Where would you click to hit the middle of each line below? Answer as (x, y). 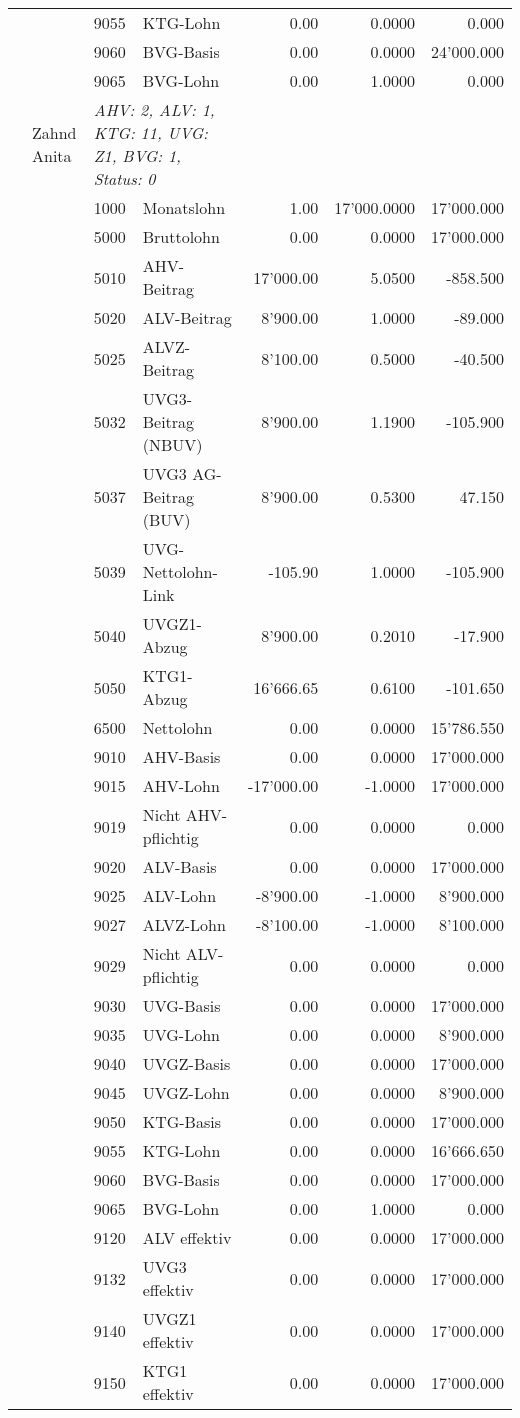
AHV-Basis (181, 756)
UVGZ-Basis (186, 1063)
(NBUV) (172, 444)
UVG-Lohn (181, 1034)
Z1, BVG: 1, (137, 155)
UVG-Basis (181, 1005)
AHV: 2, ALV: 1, (154, 109)
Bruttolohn (181, 236)
